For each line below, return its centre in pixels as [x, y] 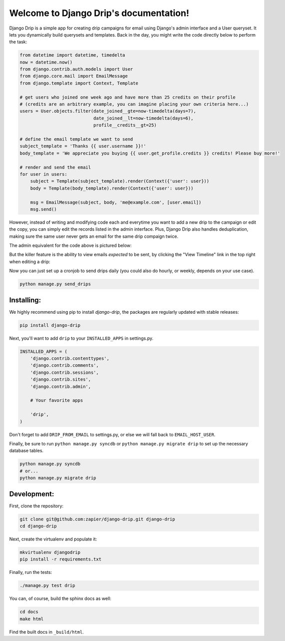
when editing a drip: [30, 261]
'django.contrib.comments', [65, 366]
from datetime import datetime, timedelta [72, 55]
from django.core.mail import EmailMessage [74, 76]
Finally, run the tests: [31, 572]
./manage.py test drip [47, 586]
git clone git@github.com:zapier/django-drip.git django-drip [97, 519]
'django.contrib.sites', [61, 380]
